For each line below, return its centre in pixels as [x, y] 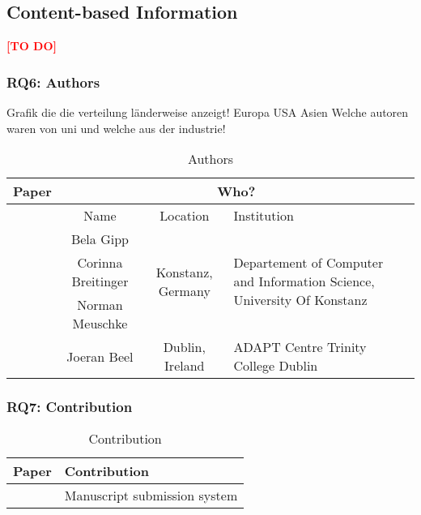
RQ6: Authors [53, 82]
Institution [264, 216]
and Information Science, [304, 281]
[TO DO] [32, 46]
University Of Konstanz [300, 300]
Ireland [185, 366]
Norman [100, 305]
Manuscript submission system [151, 496]
